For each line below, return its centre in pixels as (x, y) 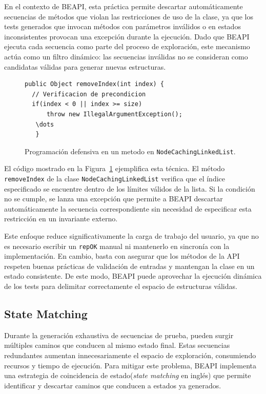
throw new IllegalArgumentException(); (114, 114)
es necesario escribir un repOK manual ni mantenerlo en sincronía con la (117, 246)
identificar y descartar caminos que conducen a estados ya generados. (113, 385)
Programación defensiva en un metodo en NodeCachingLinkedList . (130, 151)
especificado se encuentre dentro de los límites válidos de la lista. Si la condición (130, 188)
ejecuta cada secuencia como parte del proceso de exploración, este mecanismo (127, 46)
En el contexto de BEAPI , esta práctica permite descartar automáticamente (124, 6)
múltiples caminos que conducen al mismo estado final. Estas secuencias (117, 345)
